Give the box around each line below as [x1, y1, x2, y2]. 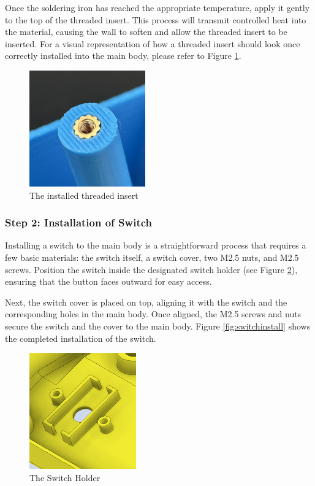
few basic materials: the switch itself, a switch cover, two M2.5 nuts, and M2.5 [5, 250, 299, 263]
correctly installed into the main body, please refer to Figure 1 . [5, 49, 241, 62]
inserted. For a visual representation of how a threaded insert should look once [5, 37, 300, 50]
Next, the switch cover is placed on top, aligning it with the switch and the [5, 295, 287, 308]
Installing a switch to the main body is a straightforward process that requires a [5, 239, 306, 252]
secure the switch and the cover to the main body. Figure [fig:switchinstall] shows [5, 319, 311, 332]
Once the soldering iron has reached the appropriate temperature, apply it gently [5, 1, 310, 13]
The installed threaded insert [29, 188, 139, 201]
